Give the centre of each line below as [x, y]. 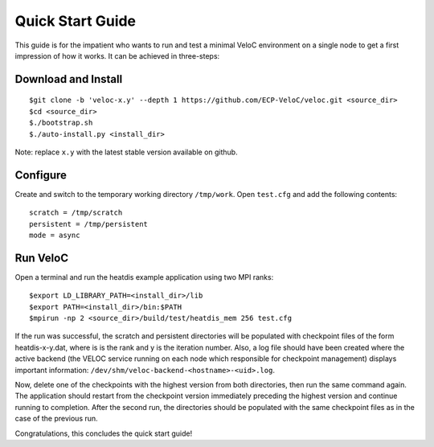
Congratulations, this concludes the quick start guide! [104, 433]
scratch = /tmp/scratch [76, 213]
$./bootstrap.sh [61, 123]
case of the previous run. [56, 419]
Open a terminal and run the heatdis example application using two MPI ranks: [144, 277]
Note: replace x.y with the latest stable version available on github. [126, 152]
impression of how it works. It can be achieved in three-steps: [117, 55]
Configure [41, 175]
